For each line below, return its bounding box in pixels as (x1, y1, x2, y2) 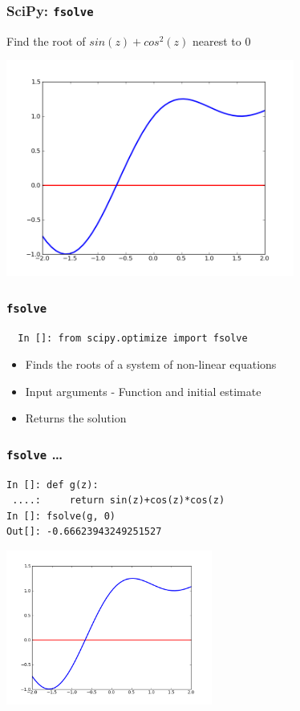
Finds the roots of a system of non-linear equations (25, 356, 277, 373)
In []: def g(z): (6, 479, 99, 491)
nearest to (193, 32, 241, 49)
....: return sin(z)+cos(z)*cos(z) (12, 495, 225, 507)
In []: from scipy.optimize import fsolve (18, 332, 248, 344)
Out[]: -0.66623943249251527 (6, 526, 162, 538)
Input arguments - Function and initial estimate (25, 382, 261, 399)
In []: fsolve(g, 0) (6, 510, 116, 522)
